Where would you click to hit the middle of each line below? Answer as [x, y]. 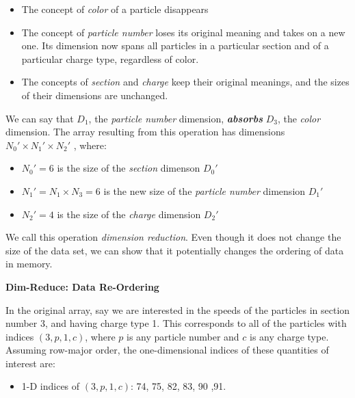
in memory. [29, 264]
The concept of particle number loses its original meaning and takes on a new [183, 32]
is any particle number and [183, 336]
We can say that [40, 118]
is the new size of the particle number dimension [205, 190]
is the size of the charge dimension [129, 214]
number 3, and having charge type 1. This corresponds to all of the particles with [176, 323]
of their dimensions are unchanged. [95, 95]
